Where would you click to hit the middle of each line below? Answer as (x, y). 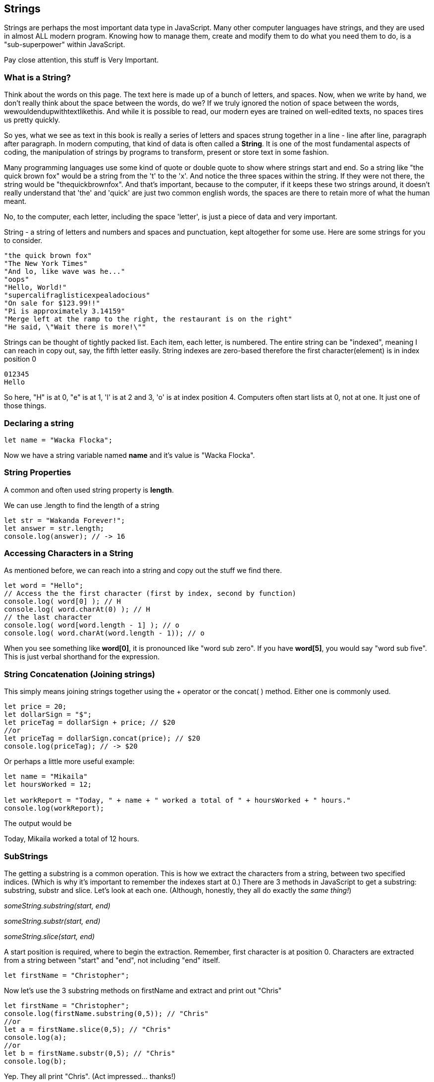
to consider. (23, 241)
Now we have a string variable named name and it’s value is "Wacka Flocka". (130, 455)
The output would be (38, 824)
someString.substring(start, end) (57, 905)
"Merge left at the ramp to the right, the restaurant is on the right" (148, 319)
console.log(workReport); (54, 808)
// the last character (48, 617)
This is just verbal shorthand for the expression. (82, 657)
